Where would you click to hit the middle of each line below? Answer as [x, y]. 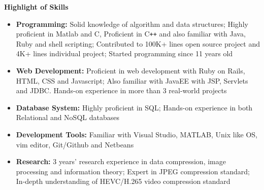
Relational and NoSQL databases [68, 117]
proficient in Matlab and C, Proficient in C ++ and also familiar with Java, [131, 34]
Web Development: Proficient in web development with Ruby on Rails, [130, 71]
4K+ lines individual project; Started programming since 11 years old [124, 53]
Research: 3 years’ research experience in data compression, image [121, 161]
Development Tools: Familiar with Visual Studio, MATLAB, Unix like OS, [137, 134]
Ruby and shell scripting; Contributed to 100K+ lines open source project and [138, 43]
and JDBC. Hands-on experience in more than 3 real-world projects [121, 90]
